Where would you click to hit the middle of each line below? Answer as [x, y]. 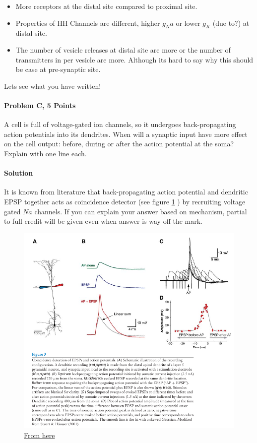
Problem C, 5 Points [40, 105]
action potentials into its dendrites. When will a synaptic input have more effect [126, 134]
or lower [188, 23]
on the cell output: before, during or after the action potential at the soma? [119, 144]
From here [39, 435]
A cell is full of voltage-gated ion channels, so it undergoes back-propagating [120, 124]
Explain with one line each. [45, 153]
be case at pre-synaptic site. [58, 69]
